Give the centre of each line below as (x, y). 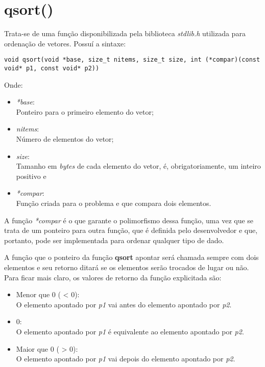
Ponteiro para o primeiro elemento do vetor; (85, 111)
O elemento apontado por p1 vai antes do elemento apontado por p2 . (124, 304)
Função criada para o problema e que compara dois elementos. (114, 203)
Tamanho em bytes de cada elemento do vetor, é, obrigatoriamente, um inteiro (138, 166)
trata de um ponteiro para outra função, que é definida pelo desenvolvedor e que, (131, 230)
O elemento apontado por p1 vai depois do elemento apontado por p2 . (126, 359)
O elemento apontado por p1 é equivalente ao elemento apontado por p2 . (130, 331)
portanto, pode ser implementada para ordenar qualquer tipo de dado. (114, 240)
